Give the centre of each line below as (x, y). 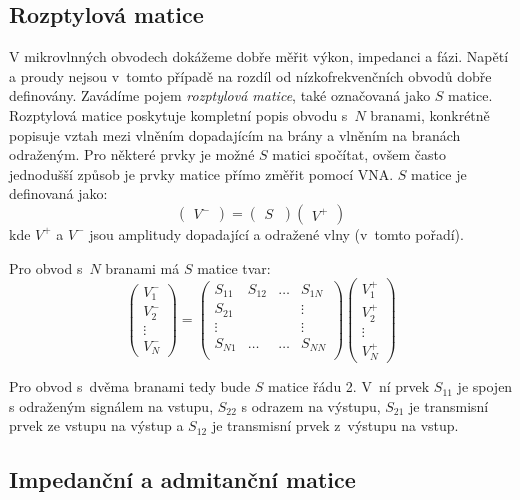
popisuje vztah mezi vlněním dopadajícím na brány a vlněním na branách (235, 134)
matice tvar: (234, 267)
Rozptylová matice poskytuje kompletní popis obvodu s (178, 114)
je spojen (485, 386)
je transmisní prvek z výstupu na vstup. (335, 425)
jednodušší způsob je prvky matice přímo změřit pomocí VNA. (201, 173)
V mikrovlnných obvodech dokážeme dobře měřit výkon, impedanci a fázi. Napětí (259, 56)
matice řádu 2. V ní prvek (349, 386)
